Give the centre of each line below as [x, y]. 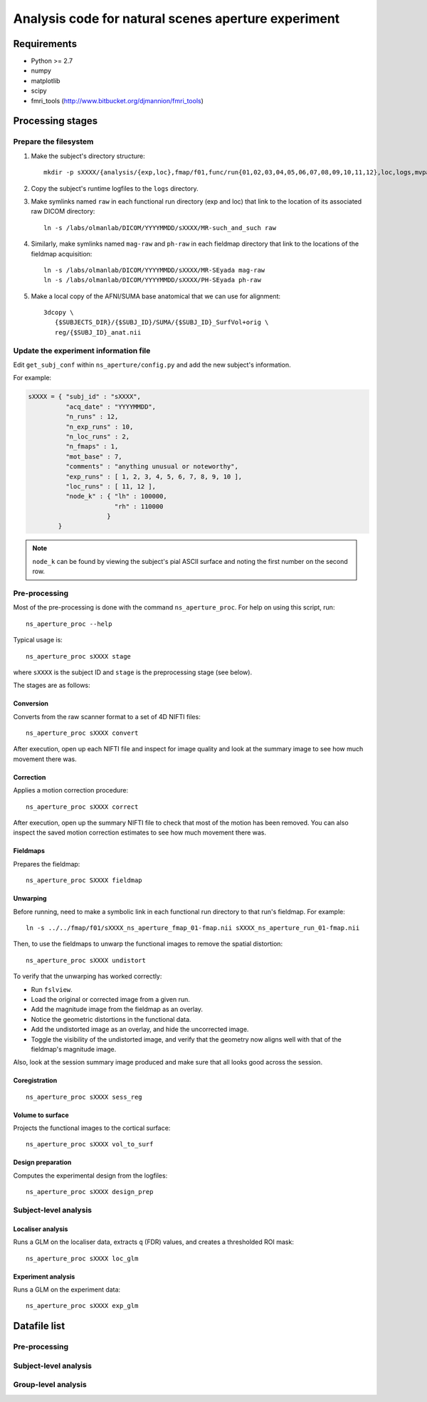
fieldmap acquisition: [62, 253]
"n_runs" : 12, [92, 417]
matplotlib [46, 80]
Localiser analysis [41, 1229]
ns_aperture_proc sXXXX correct [82, 807]
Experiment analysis [44, 1276]
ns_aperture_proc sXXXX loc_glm [82, 1258]
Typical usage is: [38, 640]
